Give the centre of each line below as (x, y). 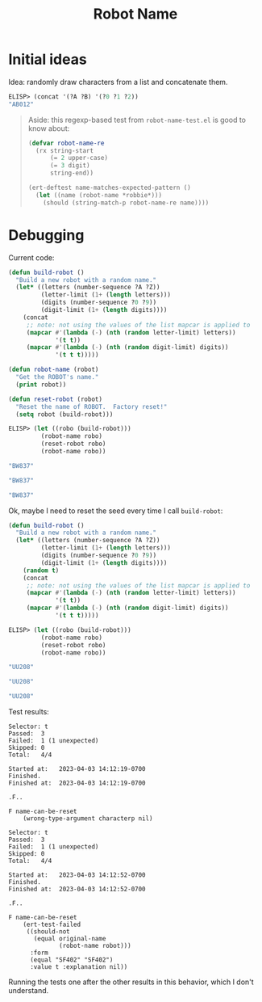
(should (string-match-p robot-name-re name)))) (126, 203)
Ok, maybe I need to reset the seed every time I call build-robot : (116, 511)
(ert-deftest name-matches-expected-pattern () (109, 188)
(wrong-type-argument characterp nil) (88, 819)
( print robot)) (41, 385)
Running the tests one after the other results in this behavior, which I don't (131, 982)
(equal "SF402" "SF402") (71, 960)
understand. (29, 990)
